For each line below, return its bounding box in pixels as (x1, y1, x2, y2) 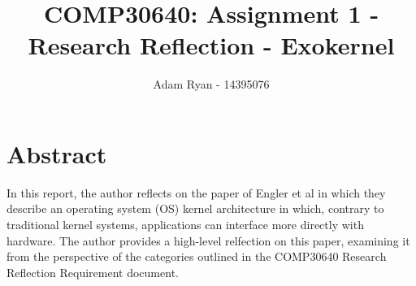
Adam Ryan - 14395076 (153, 76, 270, 93)
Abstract (6, 136, 107, 170)
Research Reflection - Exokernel (28, 28, 395, 62)
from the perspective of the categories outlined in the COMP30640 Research (6, 248, 387, 265)
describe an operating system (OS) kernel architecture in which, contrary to (6, 200, 384, 217)
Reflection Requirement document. (6, 263, 179, 280)
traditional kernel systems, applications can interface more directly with (6, 216, 364, 233)
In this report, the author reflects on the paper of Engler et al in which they (6, 184, 386, 201)
